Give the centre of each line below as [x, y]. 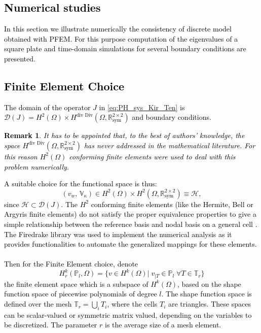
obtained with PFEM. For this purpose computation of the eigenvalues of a [121, 38]
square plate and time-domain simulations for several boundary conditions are [125, 48]
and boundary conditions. [172, 117]
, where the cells [132, 304]
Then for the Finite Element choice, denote [71, 264]
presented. [20, 58]
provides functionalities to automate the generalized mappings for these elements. [130, 244]
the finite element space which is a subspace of [76, 284]
